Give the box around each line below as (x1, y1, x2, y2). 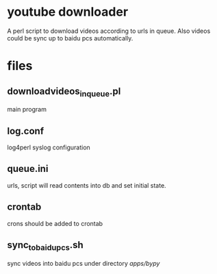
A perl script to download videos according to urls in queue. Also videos (7, 27, 211, 35)
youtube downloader (7, 4, 129, 20)
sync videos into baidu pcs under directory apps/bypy (7, 259, 160, 267)
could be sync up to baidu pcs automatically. (7, 34, 133, 42)
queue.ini (7, 163, 49, 175)
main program (7, 105, 47, 114)
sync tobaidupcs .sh (7, 239, 84, 253)
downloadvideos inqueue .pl (7, 85, 121, 99)
